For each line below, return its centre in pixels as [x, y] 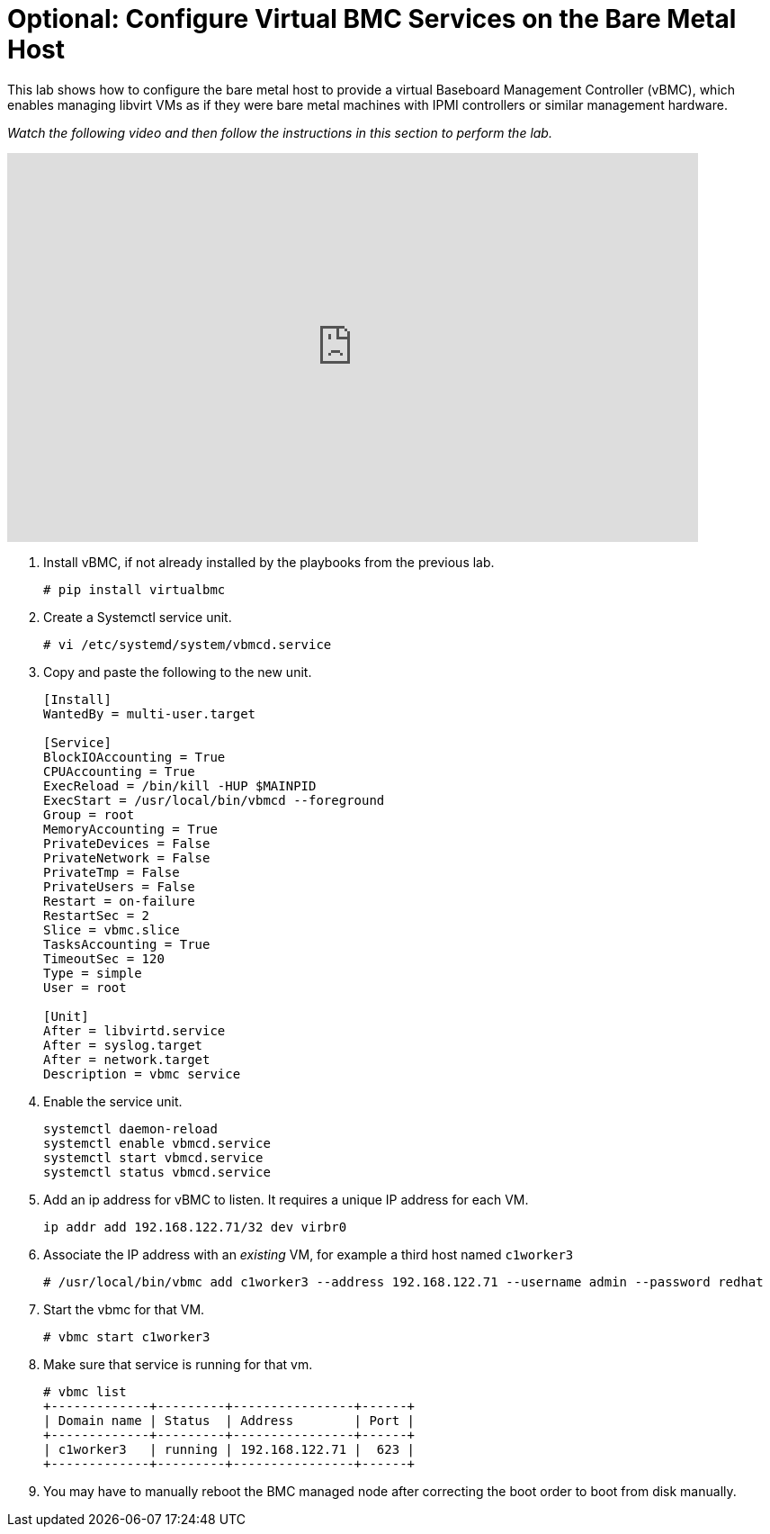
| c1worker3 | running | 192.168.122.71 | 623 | [229, 1449]
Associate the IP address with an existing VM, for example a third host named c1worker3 [309, 1254]
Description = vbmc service [142, 1074]
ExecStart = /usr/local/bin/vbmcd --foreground [214, 800]
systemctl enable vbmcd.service [157, 1143]
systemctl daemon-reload [130, 1128]
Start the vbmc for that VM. [124, 1309]
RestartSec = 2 [97, 915]
